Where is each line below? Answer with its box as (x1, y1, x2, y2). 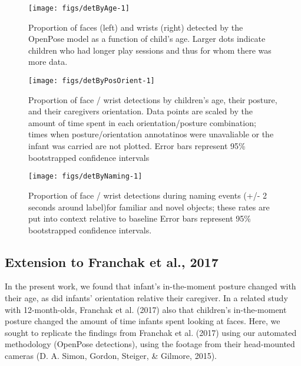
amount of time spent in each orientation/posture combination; (28, 116, 256, 128)
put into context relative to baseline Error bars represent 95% (28, 212, 251, 225)
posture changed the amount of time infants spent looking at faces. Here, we (5, 315, 280, 327)
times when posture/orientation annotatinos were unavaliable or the (28, 128, 274, 140)
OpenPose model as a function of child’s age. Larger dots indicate (28, 32, 266, 45)
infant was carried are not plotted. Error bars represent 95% (28, 140, 246, 152)
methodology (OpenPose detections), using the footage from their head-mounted (5, 338, 295, 350)
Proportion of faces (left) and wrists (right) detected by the (28, 21, 243, 33)
